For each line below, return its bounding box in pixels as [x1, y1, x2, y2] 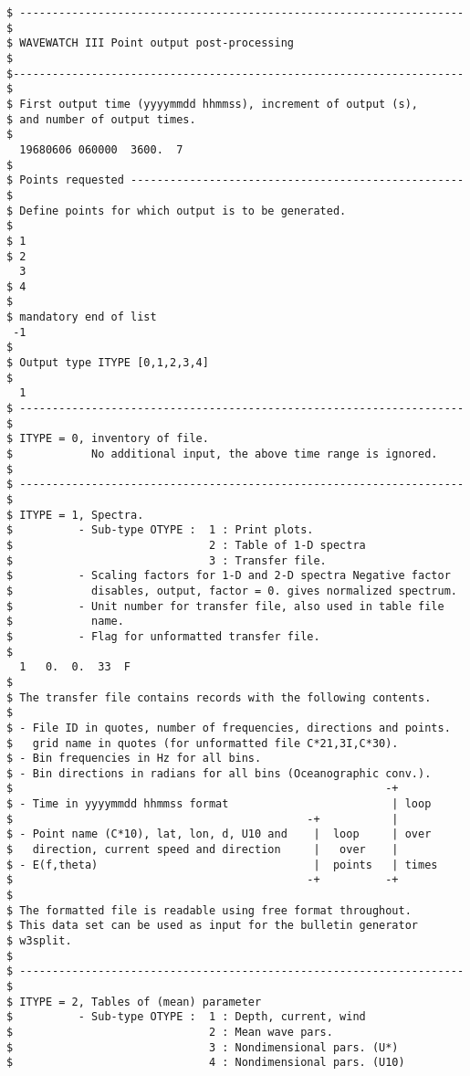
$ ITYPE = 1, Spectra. [6, 508, 144, 522]
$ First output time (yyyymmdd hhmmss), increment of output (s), [6, 97, 419, 111]
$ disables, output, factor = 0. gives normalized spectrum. [6, 584, 457, 597]
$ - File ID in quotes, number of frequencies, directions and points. [6, 721, 451, 734]
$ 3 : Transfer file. [6, 554, 327, 567]
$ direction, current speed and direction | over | [6, 843, 399, 857]
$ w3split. [6, 934, 72, 948]
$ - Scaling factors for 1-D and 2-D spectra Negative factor [6, 569, 451, 583]
